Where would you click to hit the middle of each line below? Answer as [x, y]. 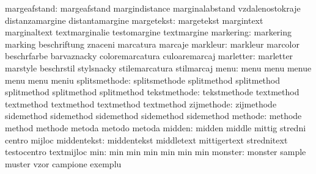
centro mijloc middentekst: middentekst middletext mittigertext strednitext [146, 140]
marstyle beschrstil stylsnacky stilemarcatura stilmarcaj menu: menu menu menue [158, 67]
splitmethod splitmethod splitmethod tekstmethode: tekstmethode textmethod [152, 92]
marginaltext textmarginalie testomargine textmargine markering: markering [149, 32]
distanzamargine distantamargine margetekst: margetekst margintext [134, 20]
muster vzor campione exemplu [63, 163]
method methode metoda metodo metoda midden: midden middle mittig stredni [156, 127]
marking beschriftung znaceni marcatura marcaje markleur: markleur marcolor [152, 44]
